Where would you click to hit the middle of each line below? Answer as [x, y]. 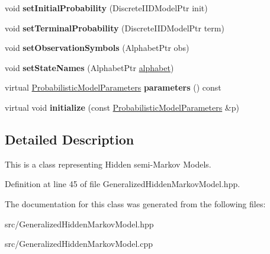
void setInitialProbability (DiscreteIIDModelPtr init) [106, 8]
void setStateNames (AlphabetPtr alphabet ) [89, 67]
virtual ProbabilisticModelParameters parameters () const [113, 87]
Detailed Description [70, 139]
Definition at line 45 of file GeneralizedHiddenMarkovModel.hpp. [123, 184]
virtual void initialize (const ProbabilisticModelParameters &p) [122, 107]
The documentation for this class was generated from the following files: [135, 203]
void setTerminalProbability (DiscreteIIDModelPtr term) [115, 28]
